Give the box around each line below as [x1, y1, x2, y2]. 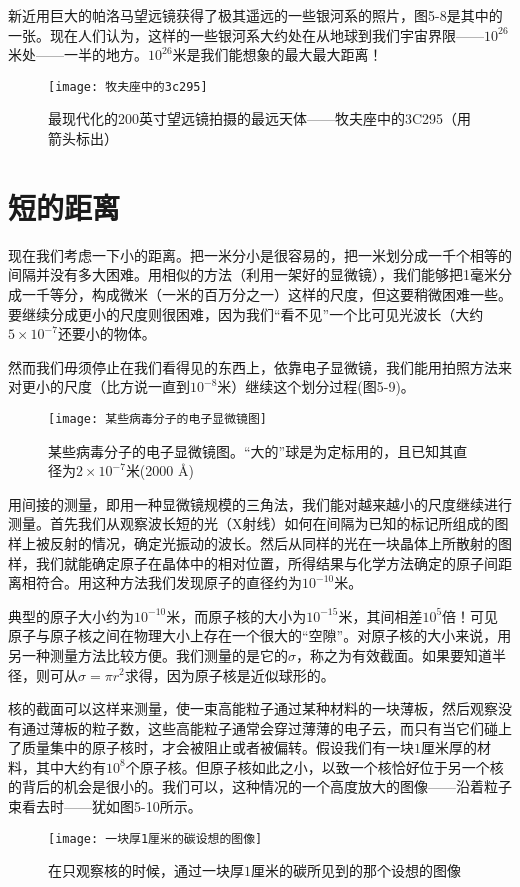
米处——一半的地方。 [8, 44, 148, 65]
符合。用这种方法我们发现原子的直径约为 [35, 572, 302, 593]
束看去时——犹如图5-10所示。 [8, 796, 202, 817]
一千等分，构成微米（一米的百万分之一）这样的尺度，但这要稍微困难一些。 [21, 283, 512, 304]
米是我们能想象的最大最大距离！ [172, 44, 383, 65]
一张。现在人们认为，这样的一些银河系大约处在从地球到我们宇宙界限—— [8, 24, 484, 45]
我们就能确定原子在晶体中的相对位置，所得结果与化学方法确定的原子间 [35, 552, 498, 573]
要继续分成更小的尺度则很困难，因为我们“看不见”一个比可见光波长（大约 [8, 303, 484, 324]
